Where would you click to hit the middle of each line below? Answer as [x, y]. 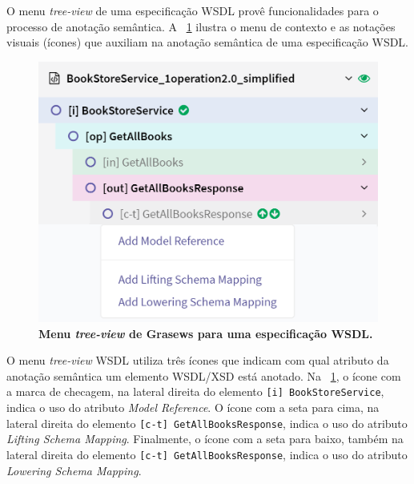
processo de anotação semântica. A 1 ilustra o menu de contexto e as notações [201, 26]
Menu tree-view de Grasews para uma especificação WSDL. [206, 333]
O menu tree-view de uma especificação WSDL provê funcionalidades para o [193, 10]
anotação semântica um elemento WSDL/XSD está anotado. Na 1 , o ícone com [204, 375]
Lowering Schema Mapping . [74, 470]
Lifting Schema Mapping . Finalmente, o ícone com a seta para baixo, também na [205, 439]
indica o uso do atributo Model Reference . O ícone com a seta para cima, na [193, 407]
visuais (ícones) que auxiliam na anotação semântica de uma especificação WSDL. [208, 42]
